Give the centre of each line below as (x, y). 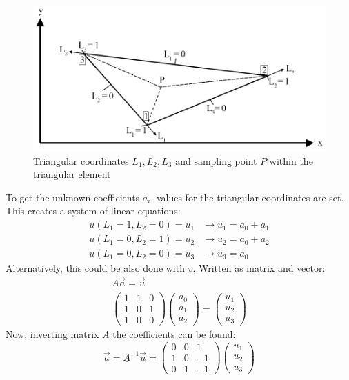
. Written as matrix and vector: (259, 268)
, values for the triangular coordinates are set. (247, 197)
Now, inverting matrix (52, 334)
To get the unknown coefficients (73, 197)
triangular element (72, 174)
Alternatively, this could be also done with (95, 268)
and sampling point (216, 160)
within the (291, 160)
